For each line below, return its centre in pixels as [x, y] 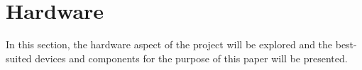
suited [19, 58]
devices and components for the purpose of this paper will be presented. [191, 58]
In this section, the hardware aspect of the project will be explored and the [169, 44]
